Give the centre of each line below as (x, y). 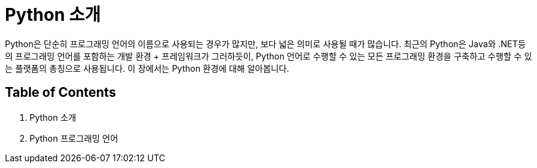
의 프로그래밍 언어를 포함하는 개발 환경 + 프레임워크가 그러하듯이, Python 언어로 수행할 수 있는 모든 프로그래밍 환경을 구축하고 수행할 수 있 (268, 56)
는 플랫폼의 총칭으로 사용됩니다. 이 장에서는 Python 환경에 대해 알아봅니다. (147, 68)
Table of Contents (61, 93)
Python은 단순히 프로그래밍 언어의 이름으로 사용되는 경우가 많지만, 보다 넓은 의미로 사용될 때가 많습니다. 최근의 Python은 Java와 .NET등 (265, 44)
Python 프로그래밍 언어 (74, 138)
